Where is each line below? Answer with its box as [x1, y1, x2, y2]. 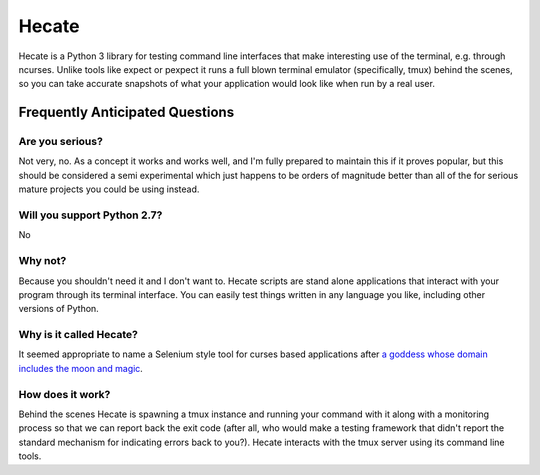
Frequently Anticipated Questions [18, 104, 235, 121]
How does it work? [18, 387, 111, 401]
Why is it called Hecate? [18, 328, 139, 342]
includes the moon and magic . [18, 362, 144, 374]
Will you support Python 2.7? [18, 208, 163, 222]
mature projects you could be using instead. [18, 183, 200, 195]
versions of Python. [18, 303, 99, 315]
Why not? [18, 254, 67, 268]
